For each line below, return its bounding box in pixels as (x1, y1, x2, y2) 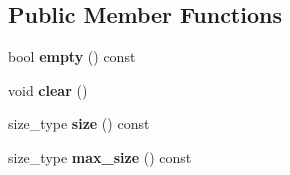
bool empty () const (8, 46, 136, 67)
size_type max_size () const (8, 146, 192, 167)
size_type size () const (8, 113, 150, 134)
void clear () (8, 79, 88, 100)
